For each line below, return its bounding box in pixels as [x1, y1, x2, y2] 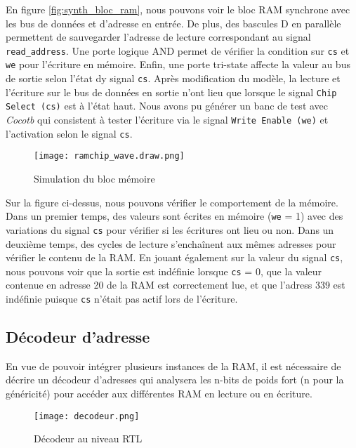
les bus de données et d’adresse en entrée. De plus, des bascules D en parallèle [6, 15, 341, 30]
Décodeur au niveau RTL [34, 431, 143, 446]
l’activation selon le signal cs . [6, 126, 133, 140]
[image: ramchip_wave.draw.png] [34, 151, 185, 162]
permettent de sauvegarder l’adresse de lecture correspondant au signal [6, 29, 311, 44]
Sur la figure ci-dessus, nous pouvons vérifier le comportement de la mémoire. [6, 195, 338, 209]
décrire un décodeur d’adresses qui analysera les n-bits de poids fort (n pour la [6, 372, 344, 387]
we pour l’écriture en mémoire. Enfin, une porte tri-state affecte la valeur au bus [6, 57, 350, 72]
